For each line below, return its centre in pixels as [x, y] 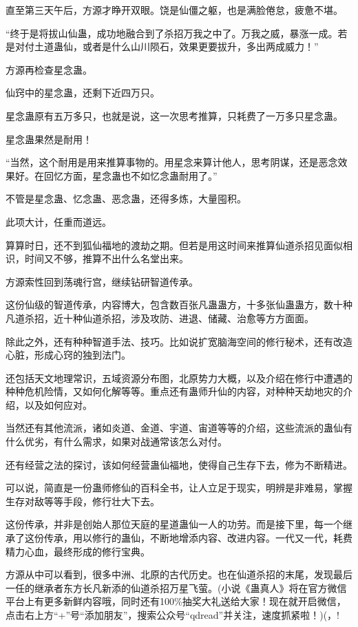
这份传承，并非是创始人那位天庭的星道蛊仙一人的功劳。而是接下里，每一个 [174, 524]
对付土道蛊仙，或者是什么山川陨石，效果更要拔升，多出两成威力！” [167, 46]
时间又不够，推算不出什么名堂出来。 [106, 258]
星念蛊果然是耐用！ [49, 139]
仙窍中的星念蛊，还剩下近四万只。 [83, 93]
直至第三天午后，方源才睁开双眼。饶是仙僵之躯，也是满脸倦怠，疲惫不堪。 [174, 10]
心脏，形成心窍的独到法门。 [68, 355]
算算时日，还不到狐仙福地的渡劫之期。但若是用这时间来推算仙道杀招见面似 [174, 245]
